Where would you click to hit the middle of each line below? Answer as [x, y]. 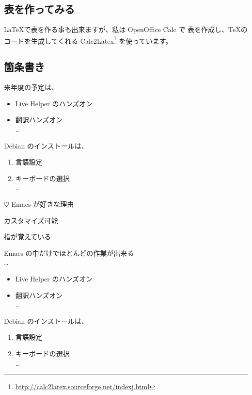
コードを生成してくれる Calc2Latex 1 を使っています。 [88, 40]
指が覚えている [28, 237]
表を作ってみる [39, 9]
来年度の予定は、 [31, 87]
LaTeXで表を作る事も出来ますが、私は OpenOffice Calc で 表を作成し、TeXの [126, 29]
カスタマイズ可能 [31, 220]
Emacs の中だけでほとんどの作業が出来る [69, 253]
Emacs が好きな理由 [43, 204]
